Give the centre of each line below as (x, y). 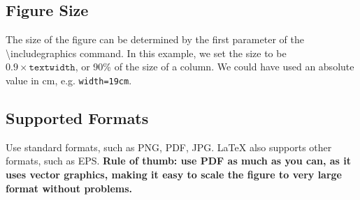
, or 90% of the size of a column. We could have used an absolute (215, 67)
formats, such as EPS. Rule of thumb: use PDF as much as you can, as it (178, 161)
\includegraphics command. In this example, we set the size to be (146, 53)
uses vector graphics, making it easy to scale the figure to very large (174, 175)
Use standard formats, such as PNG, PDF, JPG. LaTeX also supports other (169, 147)
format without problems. (69, 188)
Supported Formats (77, 118)
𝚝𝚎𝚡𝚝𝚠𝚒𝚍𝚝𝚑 (52, 68)
